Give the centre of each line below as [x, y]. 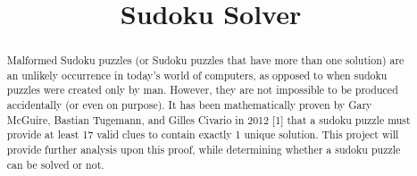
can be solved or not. [55, 164]
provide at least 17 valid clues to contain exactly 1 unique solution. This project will [203, 134]
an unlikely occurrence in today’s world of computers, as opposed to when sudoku [197, 75]
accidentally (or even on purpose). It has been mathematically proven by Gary [189, 105]
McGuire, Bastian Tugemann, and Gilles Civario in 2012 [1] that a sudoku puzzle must [208, 119]
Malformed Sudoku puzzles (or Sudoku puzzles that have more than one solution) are [205, 60]
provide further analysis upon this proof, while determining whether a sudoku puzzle [204, 150]
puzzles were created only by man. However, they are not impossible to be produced [202, 90]
